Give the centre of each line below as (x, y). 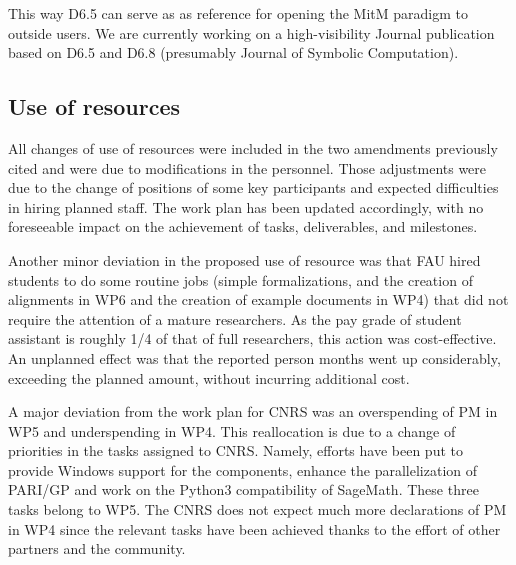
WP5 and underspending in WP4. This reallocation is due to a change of (232, 430)
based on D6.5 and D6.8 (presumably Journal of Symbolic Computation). (233, 52)
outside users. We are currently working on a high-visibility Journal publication (251, 32)
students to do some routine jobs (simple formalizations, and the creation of (240, 279)
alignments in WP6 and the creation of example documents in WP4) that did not (258, 299)
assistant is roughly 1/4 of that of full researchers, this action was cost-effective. (252, 338)
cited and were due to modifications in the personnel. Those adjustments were (247, 167)
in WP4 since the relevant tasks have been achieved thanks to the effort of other (254, 528)
